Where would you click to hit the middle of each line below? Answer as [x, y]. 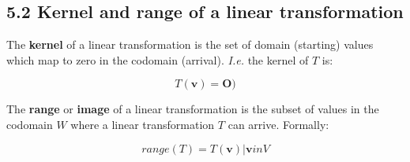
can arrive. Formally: [278, 124]
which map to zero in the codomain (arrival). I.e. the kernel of [158, 59]
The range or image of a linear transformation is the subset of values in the [193, 109]
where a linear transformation [143, 124]
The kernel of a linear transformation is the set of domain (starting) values [190, 44]
